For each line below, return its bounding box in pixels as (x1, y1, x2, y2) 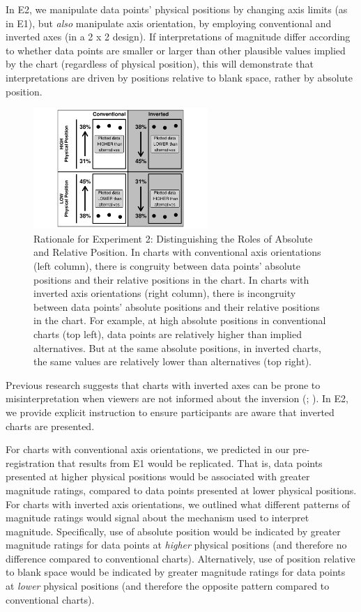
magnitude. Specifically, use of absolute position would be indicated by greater (6, 523, 341, 538)
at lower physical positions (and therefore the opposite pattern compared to (6, 579, 330, 593)
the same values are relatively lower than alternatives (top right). (33, 354, 312, 369)
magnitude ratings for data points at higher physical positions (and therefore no (6, 537, 347, 552)
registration (6, 455, 55, 470)
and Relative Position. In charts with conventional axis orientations (33, 245, 321, 259)
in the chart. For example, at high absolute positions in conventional (33, 313, 326, 328)
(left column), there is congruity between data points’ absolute (33, 259, 300, 273)
